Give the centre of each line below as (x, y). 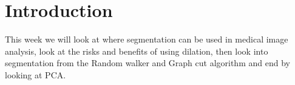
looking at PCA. (36, 74)
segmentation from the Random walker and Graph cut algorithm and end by (147, 63)
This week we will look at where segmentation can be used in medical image (147, 39)
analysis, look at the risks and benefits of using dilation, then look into (137, 51)
